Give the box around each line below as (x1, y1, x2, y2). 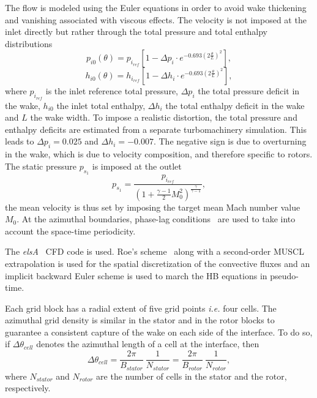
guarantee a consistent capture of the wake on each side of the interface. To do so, (5, 325, 313, 338)
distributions (5, 37, 53, 50)
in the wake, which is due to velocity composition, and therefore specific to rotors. (5, 148, 313, 160)
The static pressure (5, 159, 76, 172)
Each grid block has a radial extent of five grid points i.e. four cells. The (5, 301, 277, 314)
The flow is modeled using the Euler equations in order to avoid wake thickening (5, 1, 307, 13)
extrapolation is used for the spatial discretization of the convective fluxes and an (5, 257, 310, 269)
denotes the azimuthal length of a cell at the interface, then (36, 337, 259, 350)
